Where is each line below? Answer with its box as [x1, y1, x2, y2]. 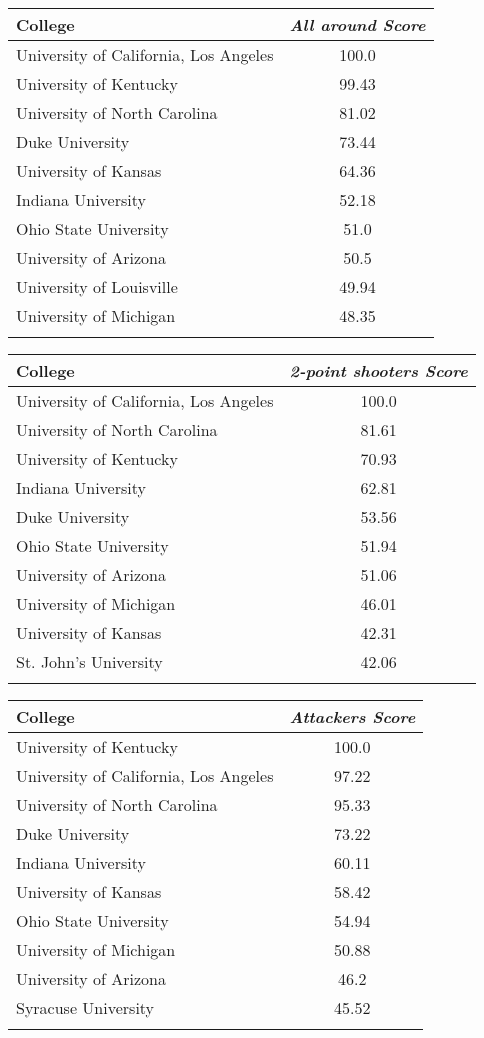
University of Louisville [16, 275, 178, 298]
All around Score [289, 13, 426, 36]
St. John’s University [16, 650, 163, 673]
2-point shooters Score [289, 359, 468, 382]
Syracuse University [16, 996, 155, 1019]
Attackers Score [289, 705, 416, 728]
